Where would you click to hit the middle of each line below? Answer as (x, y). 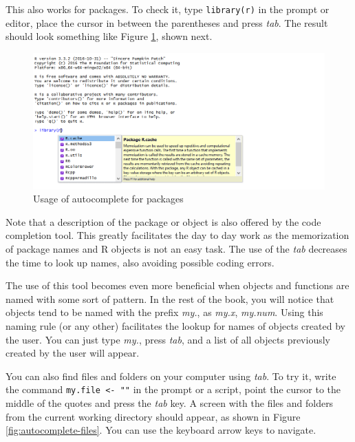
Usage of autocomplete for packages (108, 199)
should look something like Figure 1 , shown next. (109, 36)
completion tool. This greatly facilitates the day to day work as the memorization (177, 235)
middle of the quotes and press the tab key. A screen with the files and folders (170, 402)
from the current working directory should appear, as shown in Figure (153, 416)
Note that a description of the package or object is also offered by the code (163, 221)
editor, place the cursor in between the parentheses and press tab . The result (167, 22)
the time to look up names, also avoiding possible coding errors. (140, 262)
